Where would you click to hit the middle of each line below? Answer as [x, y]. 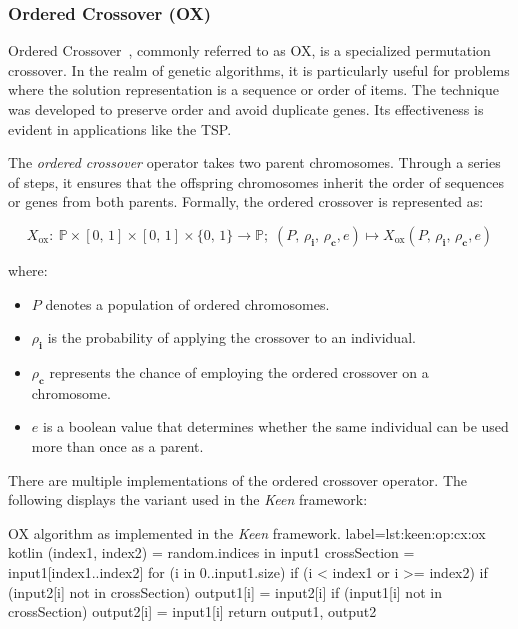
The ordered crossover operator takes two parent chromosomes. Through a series [254, 162]
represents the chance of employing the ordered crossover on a [239, 371]
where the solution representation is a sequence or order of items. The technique [253, 89]
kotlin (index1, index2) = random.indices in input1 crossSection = [211, 552]
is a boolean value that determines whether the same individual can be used [275, 426]
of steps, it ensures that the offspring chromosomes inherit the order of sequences [256, 181]
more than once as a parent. [117, 445]
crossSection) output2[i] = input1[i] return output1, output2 [192, 611]
